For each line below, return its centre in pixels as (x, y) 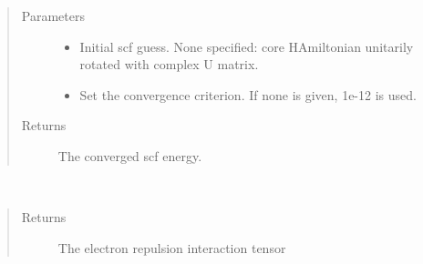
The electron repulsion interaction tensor (172, 247)
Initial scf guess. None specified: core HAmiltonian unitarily (247, 46)
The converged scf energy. (130, 155)
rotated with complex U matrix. (169, 64)
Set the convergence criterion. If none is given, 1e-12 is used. (248, 94)
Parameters (53, 15)
